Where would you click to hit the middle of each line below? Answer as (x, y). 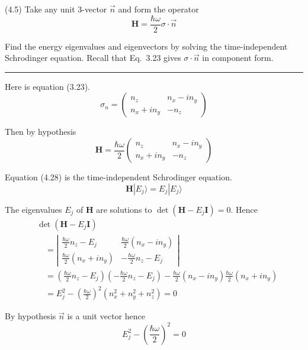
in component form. (238, 58)
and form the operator (158, 9)
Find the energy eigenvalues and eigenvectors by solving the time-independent (146, 46)
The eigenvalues (33, 209)
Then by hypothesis (41, 132)
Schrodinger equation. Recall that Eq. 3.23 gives (93, 58)
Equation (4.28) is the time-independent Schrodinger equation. (118, 177)
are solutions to (124, 209)
